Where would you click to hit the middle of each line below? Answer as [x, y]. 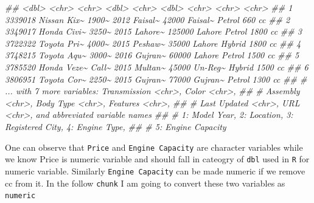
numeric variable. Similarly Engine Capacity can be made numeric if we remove [155, 170]
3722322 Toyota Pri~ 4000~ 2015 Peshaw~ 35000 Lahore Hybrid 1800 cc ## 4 [153, 43]
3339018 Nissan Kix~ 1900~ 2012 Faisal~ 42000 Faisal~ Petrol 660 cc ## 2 [148, 19]
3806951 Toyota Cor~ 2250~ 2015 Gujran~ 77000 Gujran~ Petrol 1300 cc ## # [156, 79]
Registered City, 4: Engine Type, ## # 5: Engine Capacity [116, 126]
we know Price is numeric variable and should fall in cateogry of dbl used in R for [157, 159]
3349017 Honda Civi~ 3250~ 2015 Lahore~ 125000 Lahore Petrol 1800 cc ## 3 [153, 31]
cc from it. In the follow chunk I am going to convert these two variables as [145, 183]
